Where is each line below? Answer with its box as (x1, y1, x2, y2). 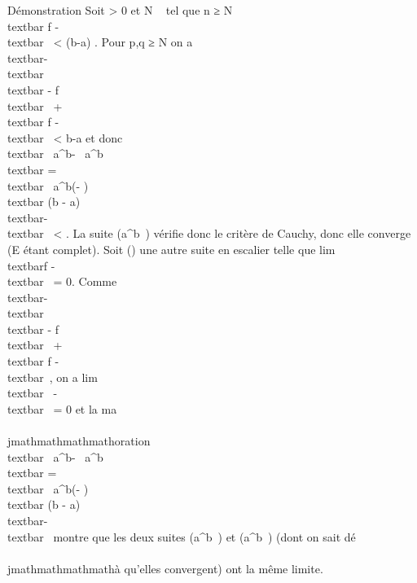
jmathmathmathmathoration (7, 432, 151, 449)
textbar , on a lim (7, 368, 98, 385)
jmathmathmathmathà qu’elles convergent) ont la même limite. (7, 559, 323, 576)
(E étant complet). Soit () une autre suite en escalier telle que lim (7, 240, 336, 257)
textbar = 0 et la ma (7, 400, 117, 417)
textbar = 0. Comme (7, 273, 117, 290)
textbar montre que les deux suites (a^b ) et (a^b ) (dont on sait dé (7, 528, 356, 545)
